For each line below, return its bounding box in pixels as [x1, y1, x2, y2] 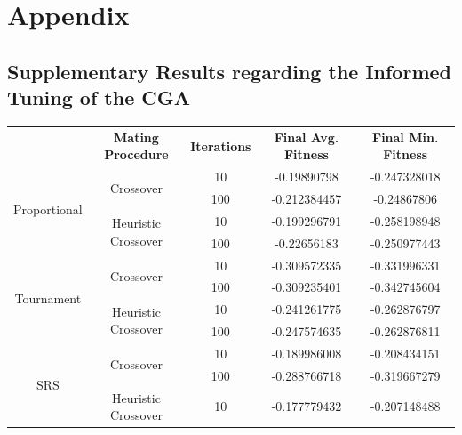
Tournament [14, 288, 82, 307]
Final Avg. [274, 127, 339, 146]
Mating [114, 127, 159, 146]
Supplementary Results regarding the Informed [7, 57, 451, 85]
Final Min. [372, 127, 439, 146]
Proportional [13, 200, 83, 219]
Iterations [190, 136, 251, 155]
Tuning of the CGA [7, 84, 190, 111]
